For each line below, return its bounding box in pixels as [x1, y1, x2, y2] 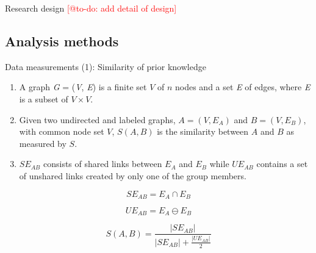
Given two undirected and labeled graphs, [19, 113, 176, 126]
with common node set [19, 125, 104, 138]
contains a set [256, 157, 308, 170]
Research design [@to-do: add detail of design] [5, 2, 177, 14]
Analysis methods [5, 31, 119, 50]
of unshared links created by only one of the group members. [19, 169, 246, 182]
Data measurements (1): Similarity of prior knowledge [5, 60, 206, 73]
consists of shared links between [43, 157, 162, 170]
